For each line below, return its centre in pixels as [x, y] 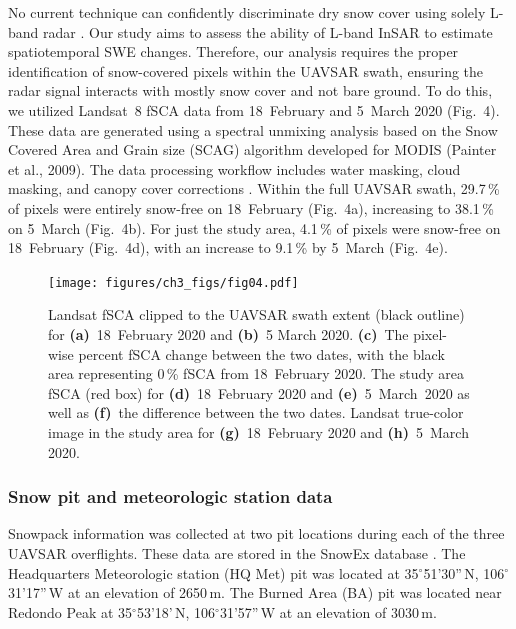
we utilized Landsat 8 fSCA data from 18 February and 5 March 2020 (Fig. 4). [254, 109]
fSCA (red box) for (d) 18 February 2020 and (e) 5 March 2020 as [259, 392]
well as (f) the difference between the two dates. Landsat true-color [256, 412]
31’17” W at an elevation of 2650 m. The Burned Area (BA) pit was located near [255, 592]
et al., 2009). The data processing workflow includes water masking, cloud [234, 168]
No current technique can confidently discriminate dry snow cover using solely [247, 12]
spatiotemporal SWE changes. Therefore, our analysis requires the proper [233, 51]
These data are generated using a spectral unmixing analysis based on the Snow [253, 129]
